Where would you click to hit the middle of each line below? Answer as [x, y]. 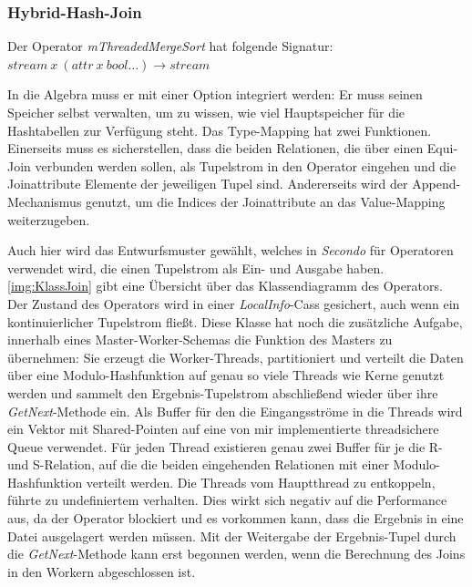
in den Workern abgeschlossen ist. [102, 571]
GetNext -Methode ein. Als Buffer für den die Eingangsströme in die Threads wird [235, 411]
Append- [436, 184]
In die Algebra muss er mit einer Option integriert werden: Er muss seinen [215, 94]
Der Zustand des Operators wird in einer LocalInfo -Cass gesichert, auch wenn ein [234, 303]
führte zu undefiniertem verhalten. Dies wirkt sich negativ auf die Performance [227, 500]
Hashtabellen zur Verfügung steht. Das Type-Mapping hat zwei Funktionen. [220, 130]
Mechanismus [45, 201]
